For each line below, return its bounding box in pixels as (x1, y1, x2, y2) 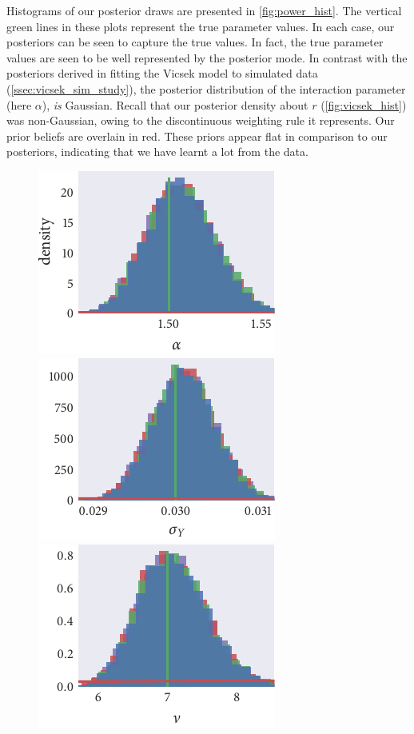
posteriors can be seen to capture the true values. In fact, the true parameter (6, 34, 384, 50)
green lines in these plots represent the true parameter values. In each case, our (6, 18, 395, 34)
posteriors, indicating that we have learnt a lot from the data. (6, 143, 309, 160)
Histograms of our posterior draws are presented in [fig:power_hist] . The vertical (6, 2, 402, 18)
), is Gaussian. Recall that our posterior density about (42, 96, 309, 113)
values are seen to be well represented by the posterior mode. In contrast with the (6, 49, 408, 66)
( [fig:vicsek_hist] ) (320, 96, 407, 113)
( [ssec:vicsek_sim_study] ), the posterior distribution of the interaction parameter (6, 80, 406, 97)
